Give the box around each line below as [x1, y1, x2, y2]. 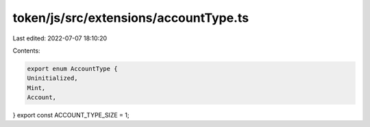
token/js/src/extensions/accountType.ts [12, 10, 249, 25]
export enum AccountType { [27, 65, 118, 72]
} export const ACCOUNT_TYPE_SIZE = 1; [12, 111, 129, 119]
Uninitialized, [27, 74, 78, 82]
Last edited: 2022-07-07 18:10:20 [12, 34, 108, 42]
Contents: [12, 46, 40, 55]
